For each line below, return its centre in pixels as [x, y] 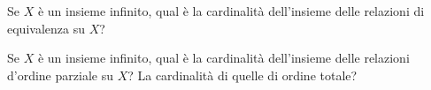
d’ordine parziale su [60, 75]
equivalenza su [46, 28]
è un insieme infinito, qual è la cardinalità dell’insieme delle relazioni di [231, 11]
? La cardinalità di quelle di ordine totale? [242, 75]
